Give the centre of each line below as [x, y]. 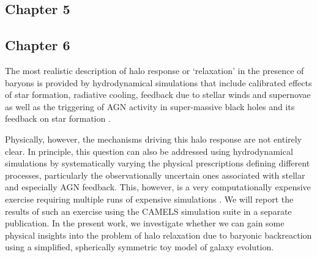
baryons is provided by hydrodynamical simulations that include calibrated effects [158, 82]
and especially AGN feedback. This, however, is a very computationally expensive [158, 187]
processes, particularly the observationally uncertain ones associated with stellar [155, 175]
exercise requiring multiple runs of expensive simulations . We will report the [149, 199]
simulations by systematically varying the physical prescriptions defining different [158, 163]
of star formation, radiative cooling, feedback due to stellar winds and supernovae [158, 95]
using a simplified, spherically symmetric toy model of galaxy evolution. [140, 247]
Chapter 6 [38, 45]
